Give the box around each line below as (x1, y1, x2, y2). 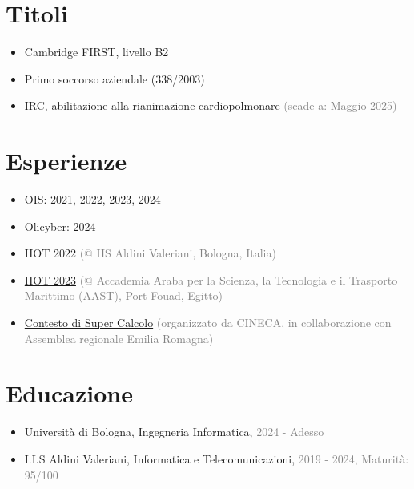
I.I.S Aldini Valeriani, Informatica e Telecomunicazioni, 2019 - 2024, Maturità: (24, 450, 409, 467)
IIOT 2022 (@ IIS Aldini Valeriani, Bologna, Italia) (24, 244, 276, 261)
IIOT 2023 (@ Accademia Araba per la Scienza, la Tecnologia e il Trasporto (24, 271, 398, 288)
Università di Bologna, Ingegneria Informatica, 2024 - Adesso (24, 423, 324, 440)
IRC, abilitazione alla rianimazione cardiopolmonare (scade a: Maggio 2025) (24, 97, 397, 114)
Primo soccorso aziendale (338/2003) (24, 70, 205, 87)
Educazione (6, 377, 133, 410)
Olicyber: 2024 (24, 217, 96, 234)
